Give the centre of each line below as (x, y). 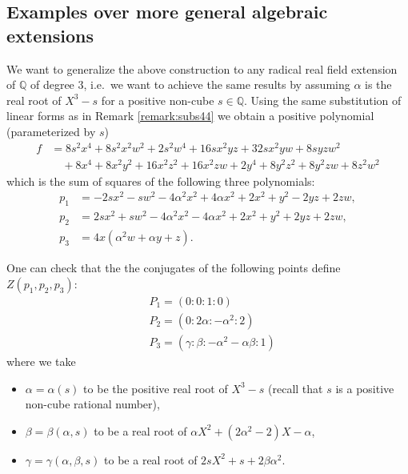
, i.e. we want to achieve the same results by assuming (217, 84)
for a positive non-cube (158, 100)
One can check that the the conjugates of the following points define (174, 268)
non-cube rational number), (92, 404)
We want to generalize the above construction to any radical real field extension (202, 68)
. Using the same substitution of (323, 100)
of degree (52, 84)
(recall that (296, 388)
